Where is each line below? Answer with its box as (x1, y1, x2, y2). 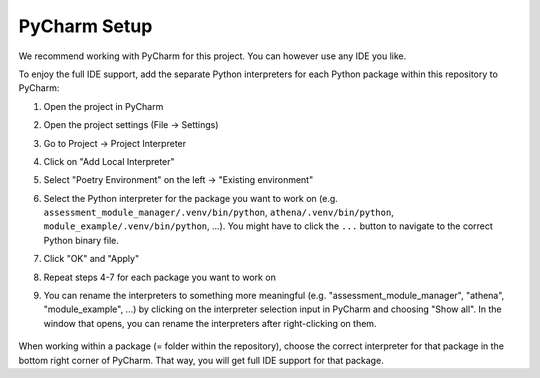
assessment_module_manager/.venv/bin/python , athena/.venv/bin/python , (43, 206, 394, 219)
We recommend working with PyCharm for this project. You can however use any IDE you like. (18, 50, 407, 62)
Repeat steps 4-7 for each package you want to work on (43, 271, 277, 283)
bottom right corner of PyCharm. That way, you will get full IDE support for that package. (18, 354, 384, 366)
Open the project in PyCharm (43, 100, 164, 112)
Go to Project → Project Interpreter (43, 137, 187, 149)
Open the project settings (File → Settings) (43, 119, 219, 131)
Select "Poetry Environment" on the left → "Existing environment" (43, 174, 314, 186)
